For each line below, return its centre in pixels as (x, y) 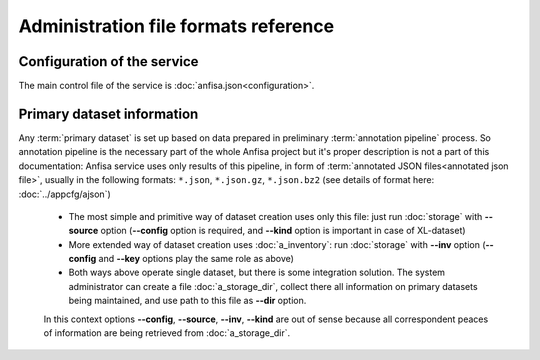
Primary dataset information (108, 113)
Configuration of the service (108, 61)
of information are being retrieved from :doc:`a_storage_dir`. (167, 333)
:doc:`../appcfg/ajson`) (64, 194)
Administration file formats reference (176, 26)
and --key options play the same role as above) (196, 259)
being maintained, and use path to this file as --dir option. (187, 301)
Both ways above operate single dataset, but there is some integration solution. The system (256, 272)
